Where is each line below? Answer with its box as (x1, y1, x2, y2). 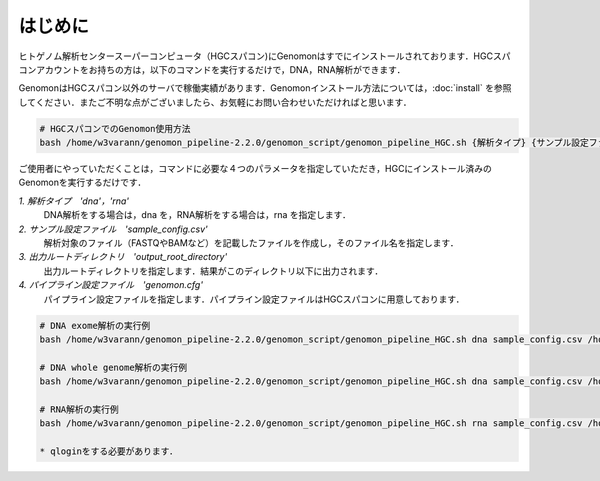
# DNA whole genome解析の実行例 (39, 361, 188, 373)
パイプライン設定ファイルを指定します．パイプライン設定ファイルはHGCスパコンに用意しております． (43, 293, 465, 305)
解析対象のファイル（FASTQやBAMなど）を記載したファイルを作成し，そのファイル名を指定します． (43, 237, 459, 249)
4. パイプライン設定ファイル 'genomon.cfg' (18, 279, 204, 291)
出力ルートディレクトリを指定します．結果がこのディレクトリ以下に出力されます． (43, 265, 384, 277)
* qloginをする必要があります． (39, 446, 179, 457)
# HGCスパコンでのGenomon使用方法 (39, 123, 191, 134)
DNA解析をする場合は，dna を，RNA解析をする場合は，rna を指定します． (43, 209, 352, 221)
